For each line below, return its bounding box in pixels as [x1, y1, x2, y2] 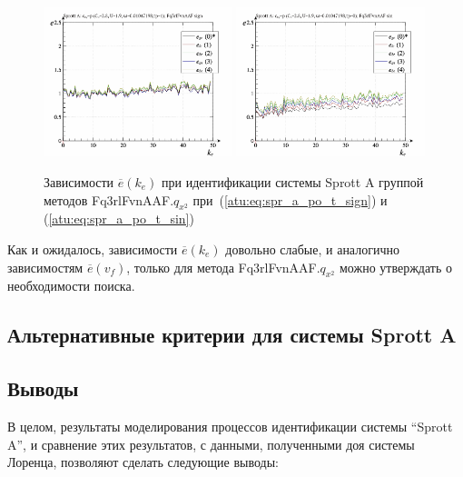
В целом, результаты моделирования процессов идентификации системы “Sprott [7, 416, 453, 435]
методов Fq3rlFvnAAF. [44, 190, 174, 209]
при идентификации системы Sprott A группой [162, 172, 424, 191]
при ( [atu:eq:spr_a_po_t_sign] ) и [192, 190, 388, 209]
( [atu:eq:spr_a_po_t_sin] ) [44, 209, 194, 228]
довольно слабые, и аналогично [225, 239, 399, 258]
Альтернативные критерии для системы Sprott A [7, 321, 457, 349]
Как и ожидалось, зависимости [7, 239, 178, 258]
